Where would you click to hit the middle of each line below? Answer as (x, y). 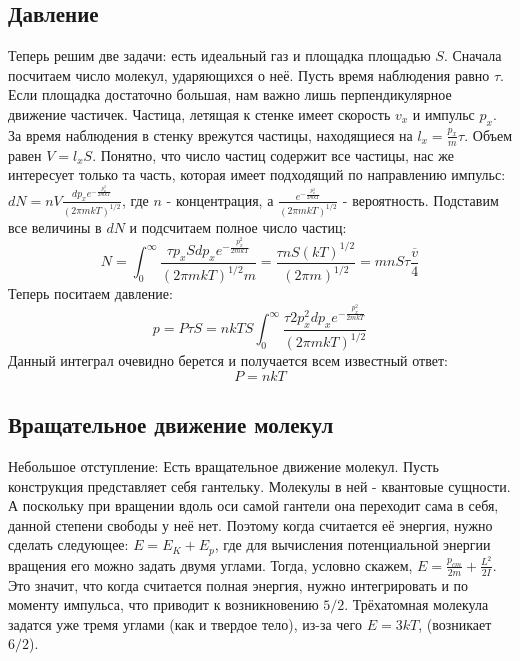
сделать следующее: (68, 544)
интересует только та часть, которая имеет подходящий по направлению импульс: (257, 174)
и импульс (443, 113)
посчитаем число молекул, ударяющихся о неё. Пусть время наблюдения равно (249, 74)
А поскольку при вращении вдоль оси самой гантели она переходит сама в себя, (253, 505)
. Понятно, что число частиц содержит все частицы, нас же (273, 154)
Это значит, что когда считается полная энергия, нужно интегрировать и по (238, 584)
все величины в (55, 226)
